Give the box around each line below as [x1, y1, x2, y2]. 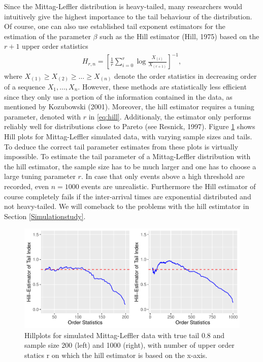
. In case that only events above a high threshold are [81, 171, 245, 182]
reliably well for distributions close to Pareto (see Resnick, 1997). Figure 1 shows [4, 121, 255, 132]
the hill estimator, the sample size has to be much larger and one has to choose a [4, 161, 256, 171]
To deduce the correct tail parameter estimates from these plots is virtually [4, 141, 239, 152]
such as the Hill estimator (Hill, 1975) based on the [100, 31, 259, 41]
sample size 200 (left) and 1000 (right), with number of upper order [24, 340, 235, 350]
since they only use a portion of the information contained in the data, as [4, 91, 233, 102]
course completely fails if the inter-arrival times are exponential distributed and [4, 191, 251, 201]
